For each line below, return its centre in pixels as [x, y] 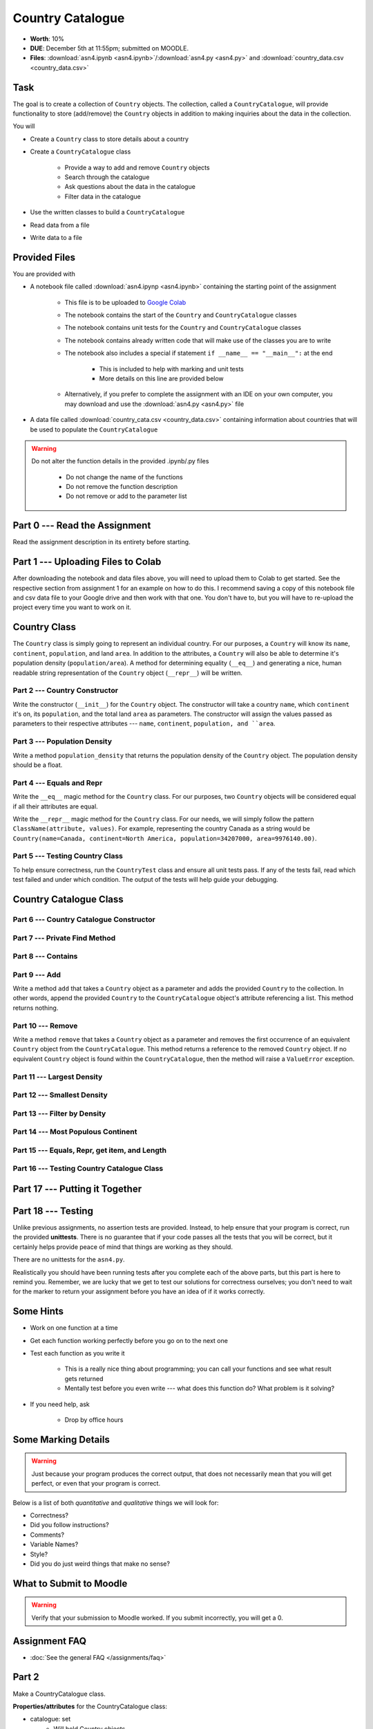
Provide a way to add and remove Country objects [137, 167]
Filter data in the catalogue [103, 196]
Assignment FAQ [49, 1641]
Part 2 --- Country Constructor [66, 690]
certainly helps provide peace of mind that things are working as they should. [123, 1247]
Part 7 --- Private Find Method [64, 938]
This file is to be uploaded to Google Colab [125, 302]
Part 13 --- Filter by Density [59, 1113]
